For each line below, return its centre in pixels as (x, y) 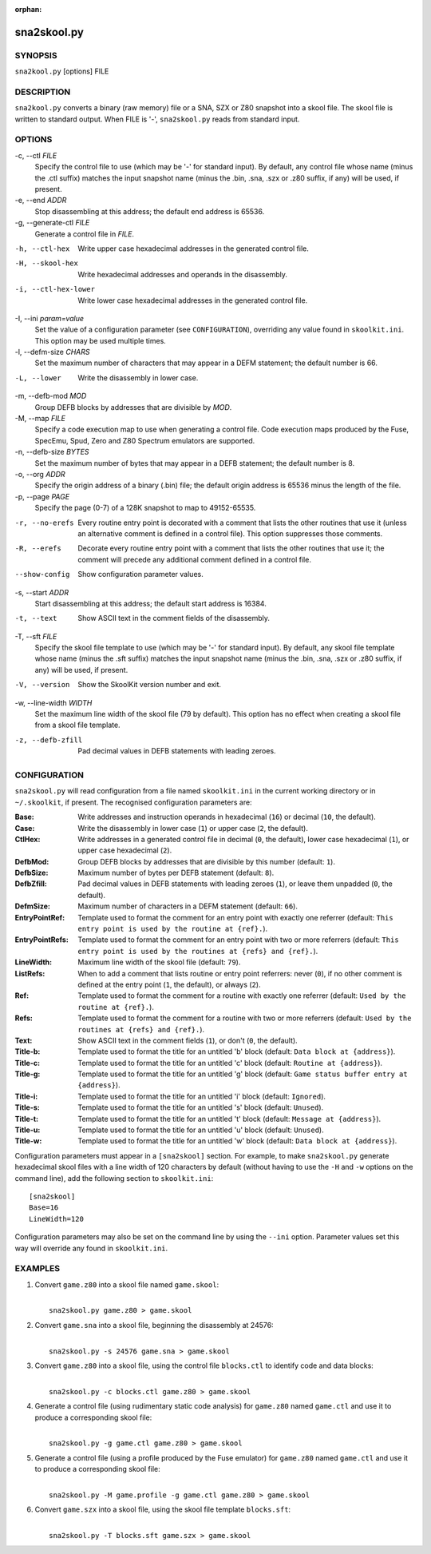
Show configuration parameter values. (140, 574)
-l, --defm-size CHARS (52, 352)
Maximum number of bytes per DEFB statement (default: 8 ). (176, 873)
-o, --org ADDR (40, 474)
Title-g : (28, 1074)
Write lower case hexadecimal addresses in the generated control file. (193, 300)
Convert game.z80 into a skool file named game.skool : (127, 1284)
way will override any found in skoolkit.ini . (91, 1248)
